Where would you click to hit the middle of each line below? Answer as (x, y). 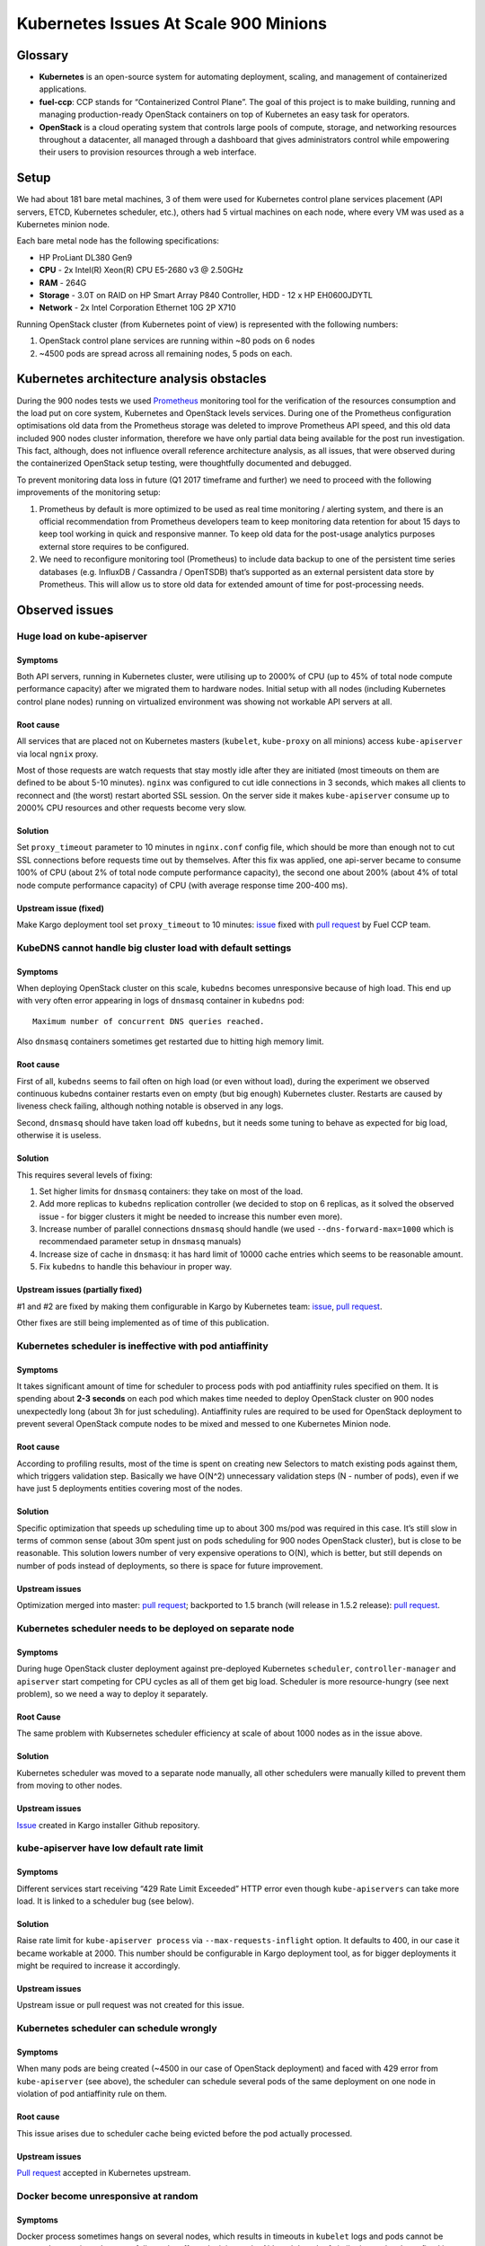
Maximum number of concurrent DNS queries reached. (149, 1021)
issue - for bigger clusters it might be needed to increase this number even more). (191, 1216)
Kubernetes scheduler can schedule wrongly (117, 2029)
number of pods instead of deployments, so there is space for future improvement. (170, 1565)
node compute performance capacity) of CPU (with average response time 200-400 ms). (182, 885)
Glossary (43, 55)
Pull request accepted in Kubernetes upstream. (104, 2172)
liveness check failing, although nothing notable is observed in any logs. (150, 1106)
